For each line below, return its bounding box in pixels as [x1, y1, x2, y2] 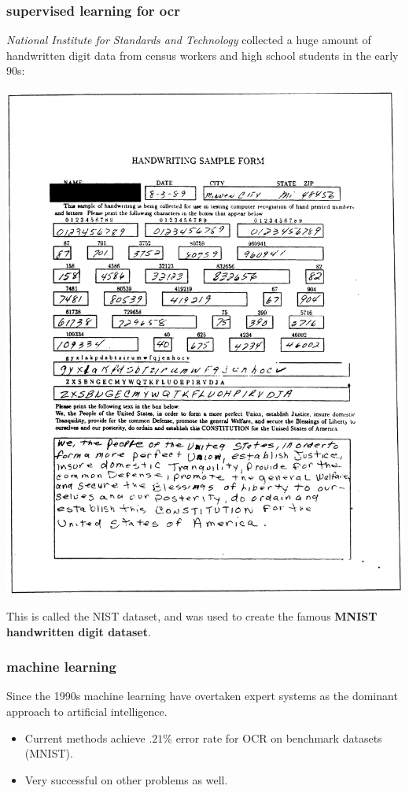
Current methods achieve [24, 729, 146, 746]
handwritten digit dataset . [6, 623, 151, 639]
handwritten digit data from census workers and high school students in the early [6, 46, 399, 63]
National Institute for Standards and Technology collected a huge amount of [6, 31, 371, 48]
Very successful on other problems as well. [24, 771, 228, 787]
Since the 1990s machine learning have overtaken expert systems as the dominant [6, 687, 398, 704]
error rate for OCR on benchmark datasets [175, 729, 382, 746]
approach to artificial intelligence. [6, 702, 168, 719]
